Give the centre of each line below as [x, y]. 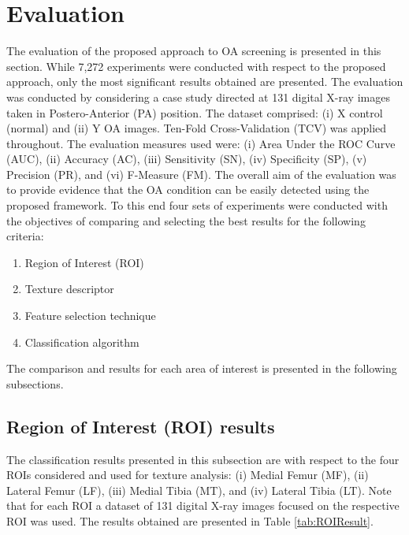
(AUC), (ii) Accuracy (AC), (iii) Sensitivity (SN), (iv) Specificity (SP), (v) [187, 159]
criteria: [25, 236]
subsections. [35, 383]
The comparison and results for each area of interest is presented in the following [202, 368]
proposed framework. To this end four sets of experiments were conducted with [197, 205]
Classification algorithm [82, 342]
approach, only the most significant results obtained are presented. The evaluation [205, 82]
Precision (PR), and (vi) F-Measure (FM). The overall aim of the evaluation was [201, 174]
